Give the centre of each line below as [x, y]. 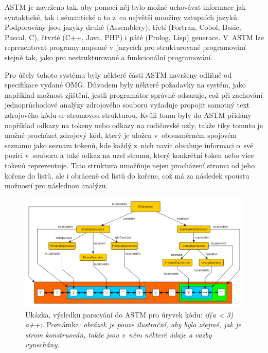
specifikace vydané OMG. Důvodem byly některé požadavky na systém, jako [125, 85]
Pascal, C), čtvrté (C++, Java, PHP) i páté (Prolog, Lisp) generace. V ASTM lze [134, 37]
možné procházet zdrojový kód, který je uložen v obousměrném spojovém [121, 135]
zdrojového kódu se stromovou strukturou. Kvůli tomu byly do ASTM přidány [128, 114]
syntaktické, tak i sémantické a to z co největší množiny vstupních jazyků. [122, 17]
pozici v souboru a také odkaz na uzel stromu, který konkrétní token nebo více [129, 155]
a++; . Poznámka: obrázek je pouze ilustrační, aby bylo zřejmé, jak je [133, 324]
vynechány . [42, 345]
